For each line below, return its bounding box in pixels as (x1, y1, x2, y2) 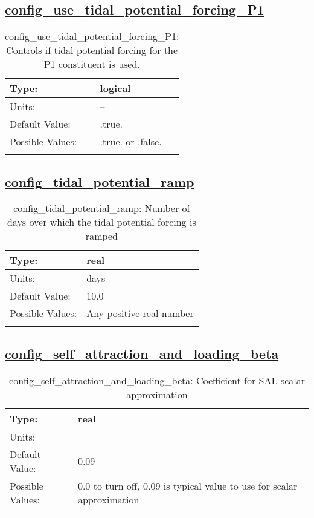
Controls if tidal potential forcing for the (6, 43, 178, 57)
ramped (85, 229, 118, 243)
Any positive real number (86, 306, 194, 321)
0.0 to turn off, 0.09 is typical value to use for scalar (77, 478, 298, 493)
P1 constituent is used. (43, 57, 140, 71)
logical (100, 81, 131, 96)
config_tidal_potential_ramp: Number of (13, 201, 190, 215)
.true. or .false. (100, 134, 162, 149)
